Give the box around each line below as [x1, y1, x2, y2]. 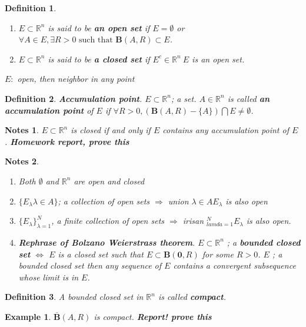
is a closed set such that [58, 247, 144, 260]
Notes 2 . [5, 155, 39, 167]
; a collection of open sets [58, 194, 150, 207]
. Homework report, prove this [5, 135, 129, 147]
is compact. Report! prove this [94, 310, 212, 322]
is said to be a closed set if [48, 52, 150, 65]
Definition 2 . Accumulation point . [5, 92, 142, 104]
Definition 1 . [5, 2, 56, 14]
